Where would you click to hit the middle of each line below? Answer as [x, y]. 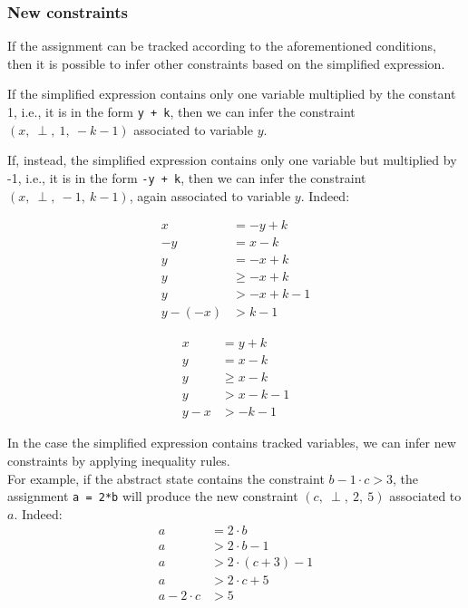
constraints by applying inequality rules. [119, 461]
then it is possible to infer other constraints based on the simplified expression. [226, 63]
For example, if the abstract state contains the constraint [166, 478]
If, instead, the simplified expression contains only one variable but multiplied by [232, 160]
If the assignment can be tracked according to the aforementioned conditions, [222, 46]
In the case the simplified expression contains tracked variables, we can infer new [232, 443]
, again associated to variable [210, 195]
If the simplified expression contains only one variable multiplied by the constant [232, 94]
